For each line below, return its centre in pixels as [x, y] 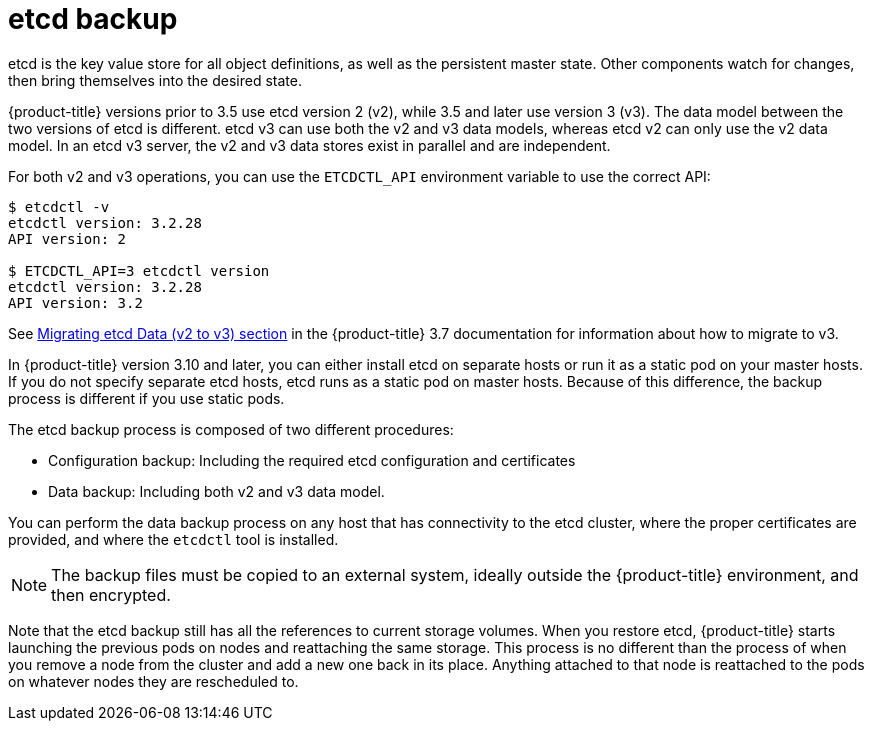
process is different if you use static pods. [146, 398]
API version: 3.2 [75, 302]
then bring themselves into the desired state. [155, 80]
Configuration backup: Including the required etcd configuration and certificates [312, 460]
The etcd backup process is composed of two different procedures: [231, 429]
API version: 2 [67, 238]
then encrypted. [111, 594]
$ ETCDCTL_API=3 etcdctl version [139, 270]
